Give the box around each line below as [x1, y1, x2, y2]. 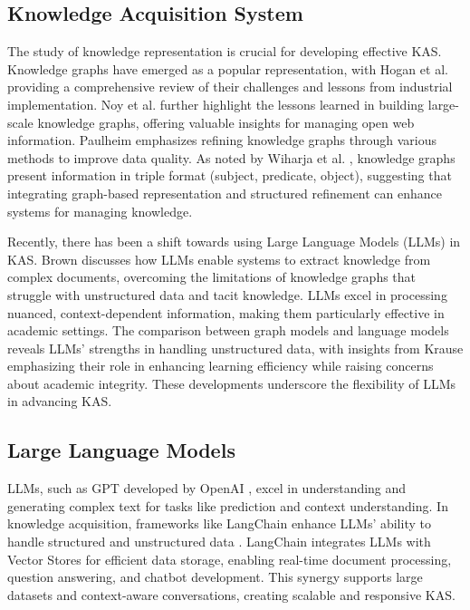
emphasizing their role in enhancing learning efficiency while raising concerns [7, 356, 434, 375]
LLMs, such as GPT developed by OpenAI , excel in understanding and [7, 479, 407, 498]
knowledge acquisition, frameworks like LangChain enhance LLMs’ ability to [7, 514, 431, 533]
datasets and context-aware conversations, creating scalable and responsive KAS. [7, 585, 456, 604]
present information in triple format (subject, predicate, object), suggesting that [7, 166, 452, 185]
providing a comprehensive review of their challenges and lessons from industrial [7, 77, 453, 96]
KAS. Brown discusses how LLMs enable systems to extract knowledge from [7, 249, 431, 268]
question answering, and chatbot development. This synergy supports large [7, 567, 423, 586]
